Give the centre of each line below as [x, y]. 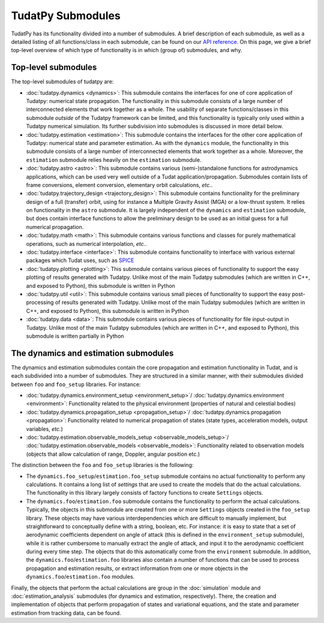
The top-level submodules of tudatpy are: [62, 82]
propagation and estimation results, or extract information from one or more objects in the [137, 568]
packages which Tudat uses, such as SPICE [80, 260]
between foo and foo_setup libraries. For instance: [76, 384]
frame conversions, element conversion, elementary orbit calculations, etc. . [119, 185]
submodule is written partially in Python [75, 336]
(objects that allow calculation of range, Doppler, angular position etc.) [113, 454]
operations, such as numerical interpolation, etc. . [86, 243]
